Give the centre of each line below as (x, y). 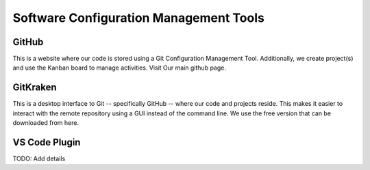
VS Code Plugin (47, 142)
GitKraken (35, 88)
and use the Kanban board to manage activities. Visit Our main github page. (119, 68)
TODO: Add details (39, 159)
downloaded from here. (46, 123)
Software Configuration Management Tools (139, 18)
